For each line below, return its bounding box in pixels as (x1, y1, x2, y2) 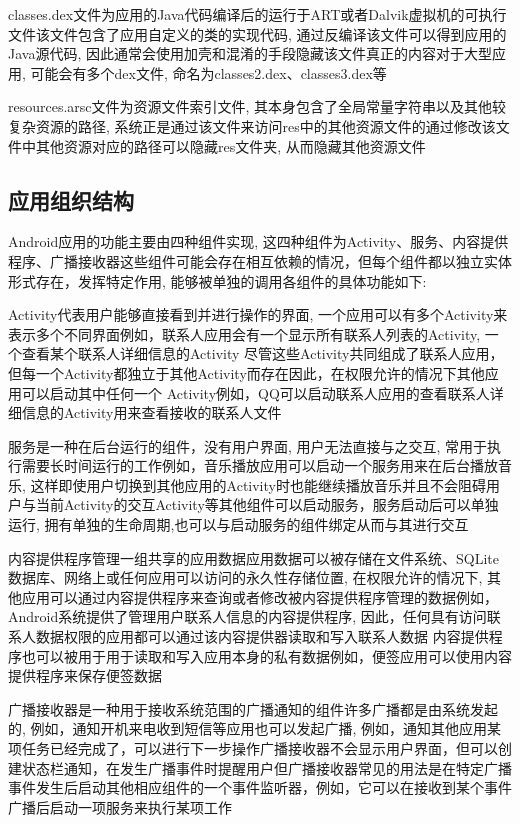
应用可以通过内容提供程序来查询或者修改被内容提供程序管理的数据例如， (21, 586, 498, 607)
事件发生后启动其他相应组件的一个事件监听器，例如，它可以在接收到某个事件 (8, 777, 512, 798)
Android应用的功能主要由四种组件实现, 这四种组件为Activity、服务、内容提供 (8, 231, 509, 252)
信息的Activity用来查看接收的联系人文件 (21, 402, 282, 423)
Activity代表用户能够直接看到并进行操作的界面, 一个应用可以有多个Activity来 (8, 304, 508, 325)
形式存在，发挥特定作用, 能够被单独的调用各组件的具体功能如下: (8, 270, 427, 291)
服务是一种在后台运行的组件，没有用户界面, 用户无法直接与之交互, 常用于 (8, 435, 488, 456)
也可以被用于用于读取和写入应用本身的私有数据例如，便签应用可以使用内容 (21, 645, 512, 666)
